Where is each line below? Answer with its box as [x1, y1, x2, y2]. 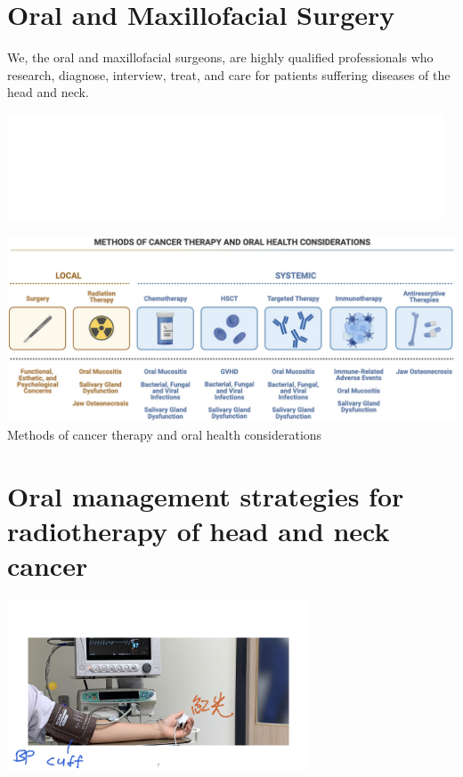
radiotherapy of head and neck [7, 512, 390, 548]
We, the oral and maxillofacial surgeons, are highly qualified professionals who [7, 48, 434, 67]
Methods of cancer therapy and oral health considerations [7, 425, 322, 443]
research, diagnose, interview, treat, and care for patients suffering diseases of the [7, 65, 451, 84]
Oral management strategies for [7, 477, 404, 514]
